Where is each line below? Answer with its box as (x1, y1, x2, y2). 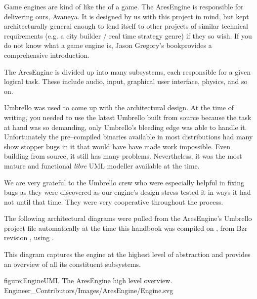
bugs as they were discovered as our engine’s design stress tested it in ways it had (4, 187, 251, 197)
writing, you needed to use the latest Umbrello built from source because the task (4, 112, 252, 122)
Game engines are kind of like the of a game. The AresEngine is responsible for (4, 1, 244, 11)
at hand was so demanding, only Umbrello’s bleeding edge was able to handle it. (4, 122, 247, 132)
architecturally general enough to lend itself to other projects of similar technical (4, 21, 248, 31)
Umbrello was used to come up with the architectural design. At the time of (4, 102, 234, 113)
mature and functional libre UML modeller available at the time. (4, 160, 200, 171)
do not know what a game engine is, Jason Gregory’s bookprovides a (4, 40, 212, 50)
